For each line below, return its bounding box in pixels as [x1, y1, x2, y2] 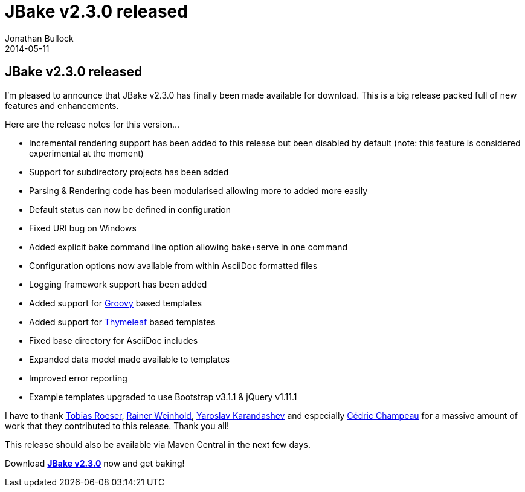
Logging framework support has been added [29, 279, 207, 290]
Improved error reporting [29, 372, 127, 383]
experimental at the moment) [29, 147, 144, 158]
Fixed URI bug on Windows [29, 222, 137, 233]
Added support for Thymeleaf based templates [29, 316, 216, 327]
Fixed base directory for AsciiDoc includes [29, 335, 198, 346]
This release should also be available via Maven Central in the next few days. [5, 439, 311, 450]
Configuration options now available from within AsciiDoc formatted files [29, 260, 318, 271]
